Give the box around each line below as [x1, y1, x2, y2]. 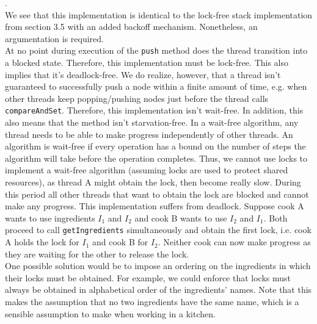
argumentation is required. [5, 32, 104, 45]
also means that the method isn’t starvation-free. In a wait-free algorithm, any [5, 116, 299, 129]
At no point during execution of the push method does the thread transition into [5, 44, 308, 57]
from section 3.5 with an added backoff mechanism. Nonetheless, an [5, 20, 258, 33]
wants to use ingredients [5, 211, 95, 224]
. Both [263, 211, 288, 224]
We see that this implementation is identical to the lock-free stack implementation [5, 8, 313, 21]
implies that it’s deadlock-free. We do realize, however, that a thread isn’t [5, 68, 281, 81]
